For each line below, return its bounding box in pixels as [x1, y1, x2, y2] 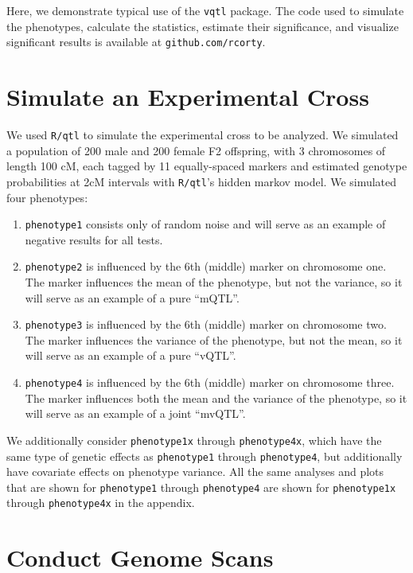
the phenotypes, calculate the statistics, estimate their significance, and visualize [6, 18, 399, 34]
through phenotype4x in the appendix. [6, 494, 195, 511]
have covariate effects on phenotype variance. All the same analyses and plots [6, 463, 384, 480]
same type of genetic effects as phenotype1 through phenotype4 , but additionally [6, 447, 403, 464]
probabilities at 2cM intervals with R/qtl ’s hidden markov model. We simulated [6, 173, 397, 189]
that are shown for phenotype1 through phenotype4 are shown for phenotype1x [6, 478, 396, 495]
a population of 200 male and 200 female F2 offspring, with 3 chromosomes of [6, 142, 386, 158]
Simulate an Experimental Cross [6, 80, 369, 113]
